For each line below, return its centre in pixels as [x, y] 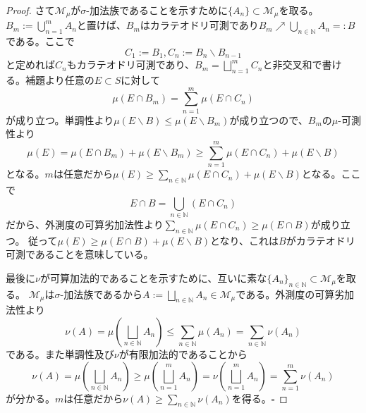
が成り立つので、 [269, 119]
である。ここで [40, 41]
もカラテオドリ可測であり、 [130, 64]
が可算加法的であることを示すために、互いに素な [153, 277]
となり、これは [245, 240]
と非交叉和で [292, 64]
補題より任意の [60, 80]
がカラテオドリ [321, 240]
